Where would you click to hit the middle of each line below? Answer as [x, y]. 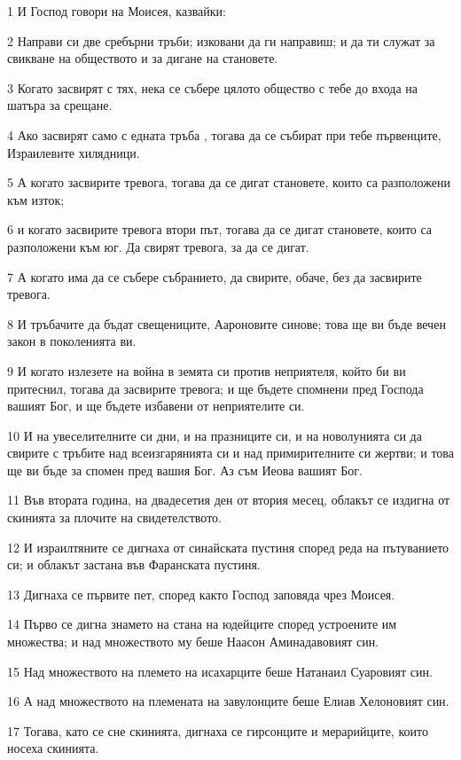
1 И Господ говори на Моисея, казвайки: [117, 11]
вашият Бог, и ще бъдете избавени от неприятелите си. [156, 406]
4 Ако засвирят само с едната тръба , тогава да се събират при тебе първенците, [224, 134]
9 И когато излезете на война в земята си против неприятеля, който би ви [207, 370]
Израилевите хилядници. [74, 152]
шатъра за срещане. [60, 105]
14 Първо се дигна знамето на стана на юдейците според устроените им [202, 624]
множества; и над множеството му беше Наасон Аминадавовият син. [193, 642]
